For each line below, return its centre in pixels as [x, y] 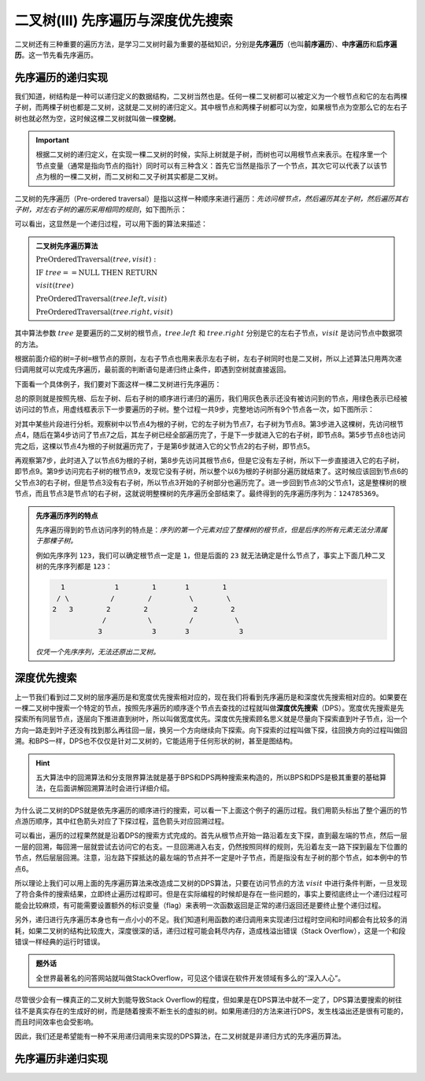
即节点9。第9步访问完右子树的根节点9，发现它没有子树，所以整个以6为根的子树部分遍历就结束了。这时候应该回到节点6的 [211, 472]
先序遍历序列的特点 [67, 515]
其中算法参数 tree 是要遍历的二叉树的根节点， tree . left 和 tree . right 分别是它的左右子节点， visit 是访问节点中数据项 [209, 333]
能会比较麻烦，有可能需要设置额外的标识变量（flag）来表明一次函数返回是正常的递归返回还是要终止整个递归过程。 [200, 905]
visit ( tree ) [55, 286]
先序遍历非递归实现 [61, 1059]
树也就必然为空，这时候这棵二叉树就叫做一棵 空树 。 [97, 118]
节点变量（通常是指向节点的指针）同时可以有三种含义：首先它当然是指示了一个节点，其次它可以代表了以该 [208, 165]
